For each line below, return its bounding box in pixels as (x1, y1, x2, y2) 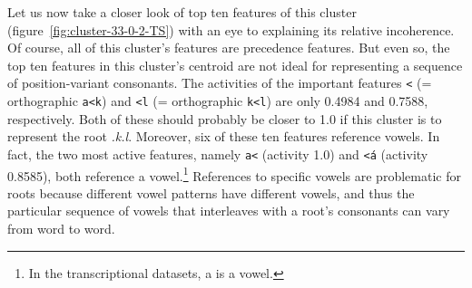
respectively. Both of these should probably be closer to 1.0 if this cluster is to (7, 109, 442, 128)
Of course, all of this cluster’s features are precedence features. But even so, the (7, 38, 450, 57)
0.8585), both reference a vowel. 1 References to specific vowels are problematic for (7, 163, 461, 185)
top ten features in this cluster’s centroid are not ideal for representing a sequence (7, 55, 463, 74)
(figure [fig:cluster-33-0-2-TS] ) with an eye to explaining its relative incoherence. (7, 20, 455, 39)
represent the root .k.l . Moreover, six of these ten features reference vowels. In (7, 127, 440, 146)
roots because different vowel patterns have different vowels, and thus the (7, 183, 415, 202)
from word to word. (7, 218, 115, 237)
